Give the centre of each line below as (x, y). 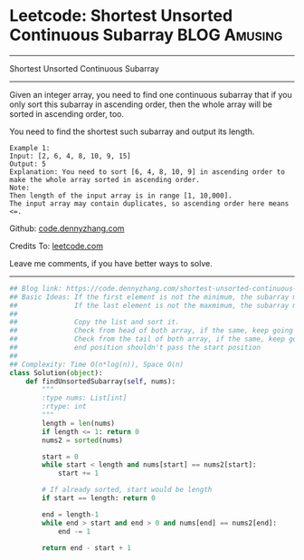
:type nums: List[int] (85, 398)
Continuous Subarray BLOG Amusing (146, 35)
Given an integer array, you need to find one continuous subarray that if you (151, 94)
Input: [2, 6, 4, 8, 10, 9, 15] (70, 156)
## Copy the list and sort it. (95, 323)
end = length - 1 (71, 514)
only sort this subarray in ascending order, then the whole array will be (141, 104)
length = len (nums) (79, 423)
